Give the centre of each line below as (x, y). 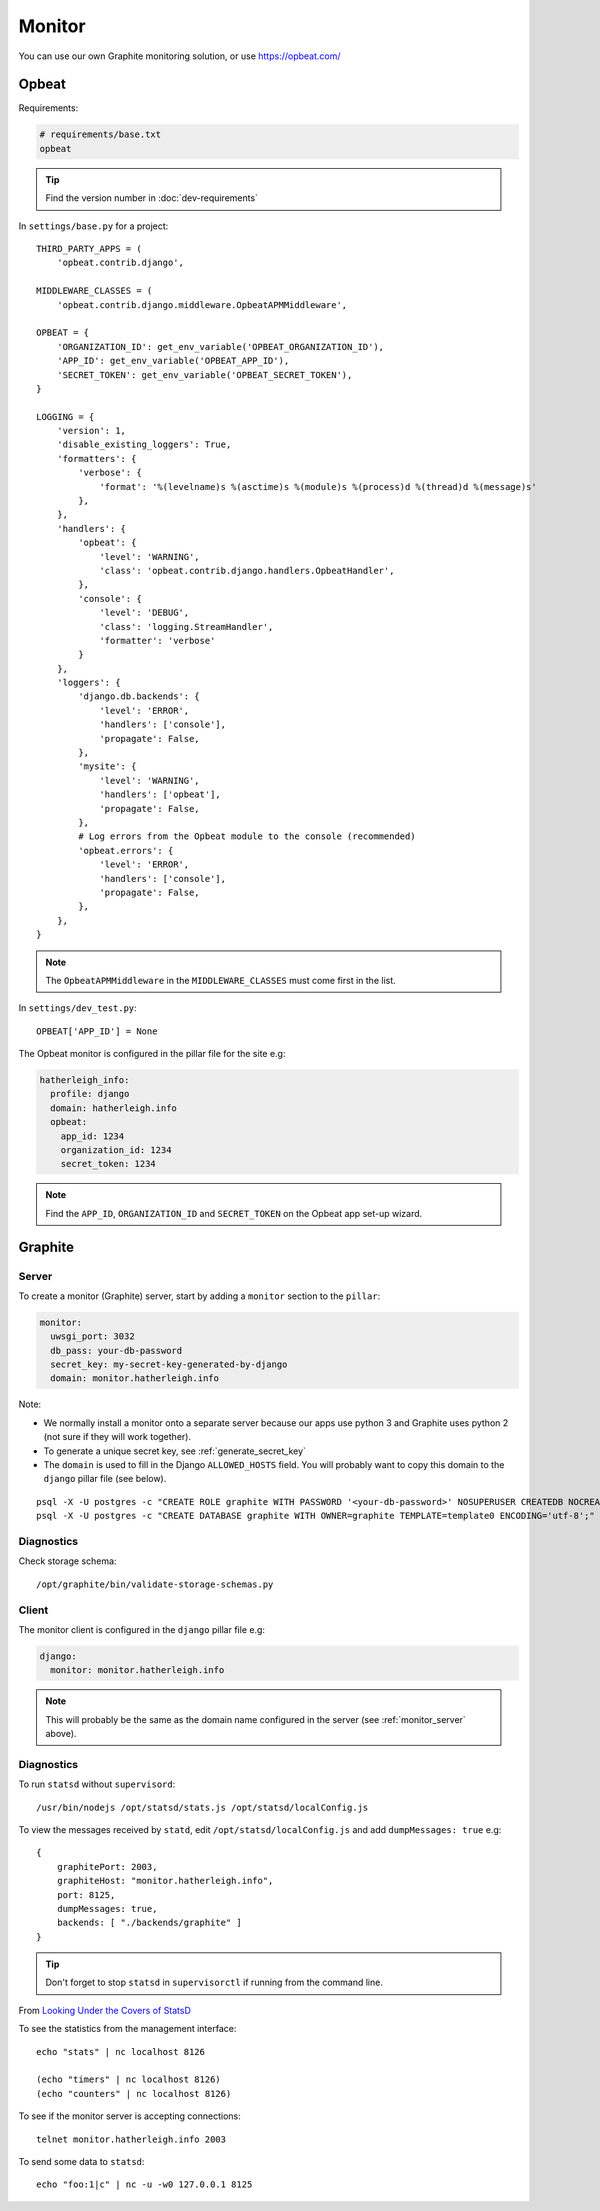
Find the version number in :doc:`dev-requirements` (152, 198)
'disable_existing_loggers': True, (144, 444)
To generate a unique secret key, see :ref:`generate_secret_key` (175, 1451)
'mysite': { (107, 766)
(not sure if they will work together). (117, 1437)
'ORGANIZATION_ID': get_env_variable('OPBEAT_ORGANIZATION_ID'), (220, 346)
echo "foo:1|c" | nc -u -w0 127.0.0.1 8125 (144, 2184)
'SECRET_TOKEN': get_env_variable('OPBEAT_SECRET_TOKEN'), (204, 374)
